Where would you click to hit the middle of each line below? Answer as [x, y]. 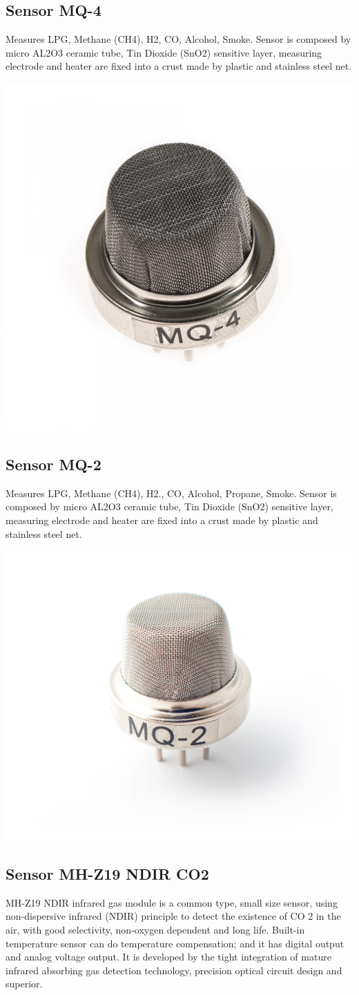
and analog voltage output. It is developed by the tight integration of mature [168, 957]
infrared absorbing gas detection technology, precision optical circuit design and [174, 970]
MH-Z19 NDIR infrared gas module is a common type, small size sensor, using [172, 902]
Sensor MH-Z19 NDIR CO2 [107, 873]
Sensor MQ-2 [54, 464]
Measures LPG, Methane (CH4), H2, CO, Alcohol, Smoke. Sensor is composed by [178, 39]
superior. [24, 984]
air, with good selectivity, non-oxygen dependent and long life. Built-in [155, 929]
